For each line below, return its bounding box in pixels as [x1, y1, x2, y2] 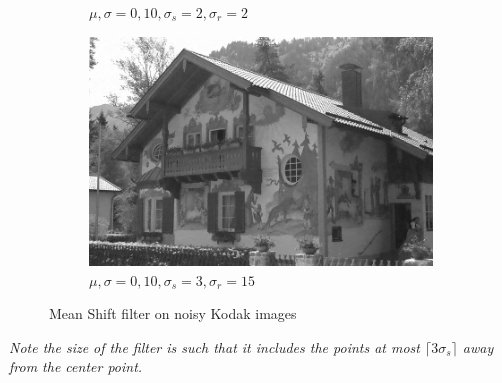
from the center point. [9, 356, 143, 377]
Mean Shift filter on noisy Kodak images [49, 303, 297, 324]
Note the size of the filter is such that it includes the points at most [9, 336, 420, 357]
